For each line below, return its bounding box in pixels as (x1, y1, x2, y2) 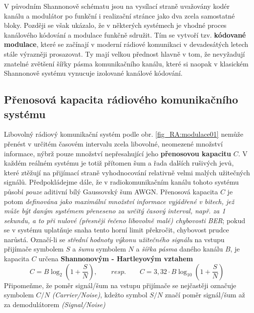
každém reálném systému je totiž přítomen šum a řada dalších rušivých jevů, (4, 158, 234, 168)
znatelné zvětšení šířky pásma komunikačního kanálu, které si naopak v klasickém (4, 58, 249, 68)
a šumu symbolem (72, 244, 126, 254)
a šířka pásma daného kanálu (136, 244, 223, 254)
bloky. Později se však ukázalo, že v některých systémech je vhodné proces (4, 20, 227, 30)
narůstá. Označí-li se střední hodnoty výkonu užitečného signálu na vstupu (4, 234, 225, 244)
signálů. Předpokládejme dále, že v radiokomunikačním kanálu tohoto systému (4, 177, 239, 187)
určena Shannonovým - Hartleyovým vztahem (39, 253, 193, 264)
